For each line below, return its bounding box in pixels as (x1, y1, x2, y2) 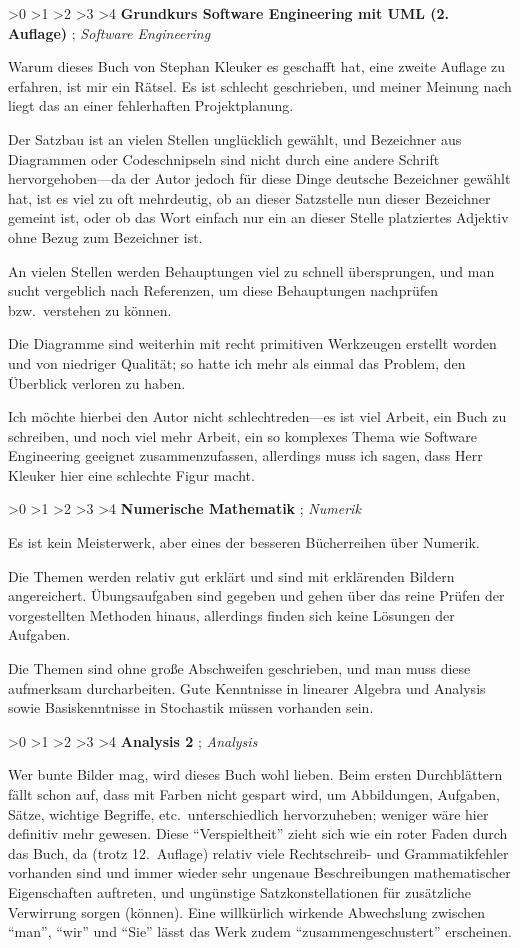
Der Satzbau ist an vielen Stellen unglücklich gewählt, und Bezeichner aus (8, 128, 462, 149)
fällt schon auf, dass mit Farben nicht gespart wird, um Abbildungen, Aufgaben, (8, 784, 500, 804)
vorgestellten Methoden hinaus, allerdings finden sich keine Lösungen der (8, 604, 455, 625)
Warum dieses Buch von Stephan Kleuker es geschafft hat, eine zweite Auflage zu (8, 56, 506, 77)
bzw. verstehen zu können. (8, 299, 172, 320)
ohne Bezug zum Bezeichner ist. (8, 226, 203, 247)
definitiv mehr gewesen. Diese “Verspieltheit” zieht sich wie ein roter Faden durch (8, 823, 508, 844)
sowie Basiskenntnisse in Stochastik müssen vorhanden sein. (8, 697, 374, 718)
